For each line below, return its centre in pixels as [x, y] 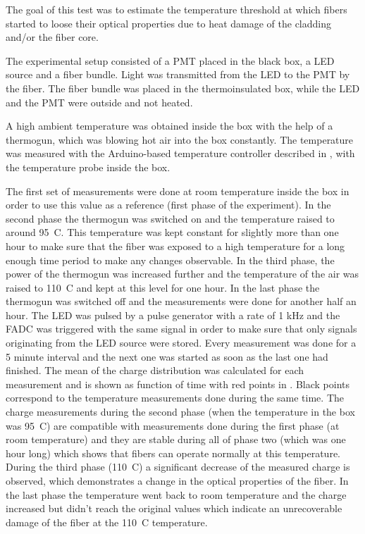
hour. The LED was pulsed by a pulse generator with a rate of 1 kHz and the [173, 315]
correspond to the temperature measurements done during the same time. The [175, 398]
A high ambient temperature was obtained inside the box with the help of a [169, 126]
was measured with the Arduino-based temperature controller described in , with [180, 153]
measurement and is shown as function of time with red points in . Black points [178, 384]
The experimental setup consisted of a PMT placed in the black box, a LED [170, 60]
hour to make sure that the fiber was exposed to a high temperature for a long [175, 246]
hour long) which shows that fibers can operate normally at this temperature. [173, 453]
